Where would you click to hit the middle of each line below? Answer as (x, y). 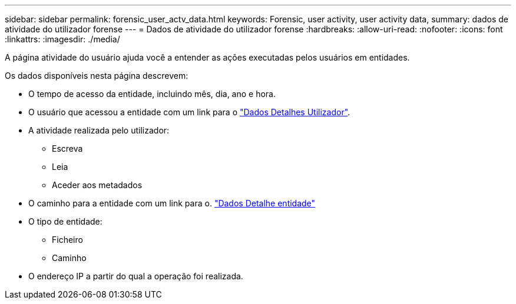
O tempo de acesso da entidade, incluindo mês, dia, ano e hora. (152, 94)
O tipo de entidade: (65, 221)
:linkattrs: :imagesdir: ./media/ (62, 39)
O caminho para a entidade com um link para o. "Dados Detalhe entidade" (172, 203)
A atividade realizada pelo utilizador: (99, 130)
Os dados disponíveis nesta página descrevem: (97, 76)
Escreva (67, 148)
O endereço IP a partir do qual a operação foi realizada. (136, 276)
